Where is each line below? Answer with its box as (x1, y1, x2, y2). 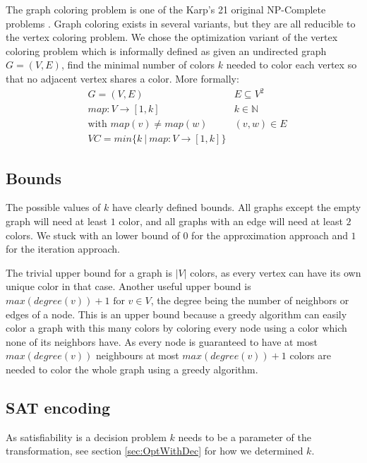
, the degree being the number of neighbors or (150, 292, 349, 307)
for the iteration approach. (6, 241, 120, 256)
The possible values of (6, 200, 101, 215)
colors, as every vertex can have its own (190, 265, 361, 279)
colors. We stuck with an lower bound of (6, 227, 180, 242)
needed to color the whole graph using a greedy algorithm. (6, 361, 258, 376)
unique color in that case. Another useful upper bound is (6, 279, 251, 294)
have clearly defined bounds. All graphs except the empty (112, 200, 361, 215)
